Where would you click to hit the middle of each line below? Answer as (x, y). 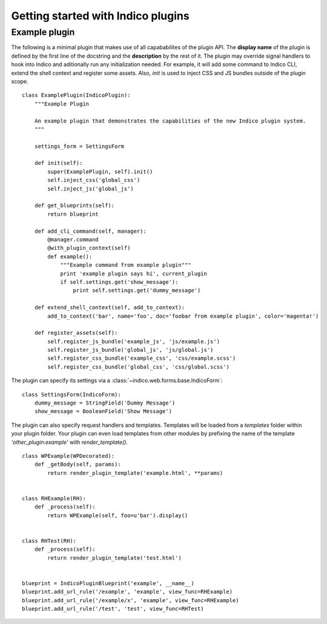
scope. (20, 81)
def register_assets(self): (76, 333)
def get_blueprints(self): (74, 206)
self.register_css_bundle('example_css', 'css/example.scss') (142, 358)
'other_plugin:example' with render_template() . (70, 442)
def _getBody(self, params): (78, 465)
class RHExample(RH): (54, 498)
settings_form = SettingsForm (79, 146)
